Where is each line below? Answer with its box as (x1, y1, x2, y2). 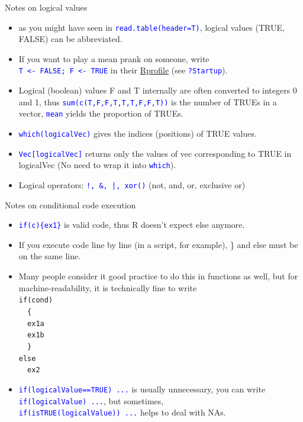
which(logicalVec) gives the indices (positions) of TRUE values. (18, 127, 257, 139)
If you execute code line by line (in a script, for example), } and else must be (18, 238, 298, 250)
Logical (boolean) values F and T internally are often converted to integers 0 (18, 84, 297, 96)
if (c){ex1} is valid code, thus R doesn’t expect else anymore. (18, 218, 245, 231)
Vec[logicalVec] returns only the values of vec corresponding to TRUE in (18, 147, 292, 159)
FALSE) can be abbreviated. (18, 33, 123, 45)
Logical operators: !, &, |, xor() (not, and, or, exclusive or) (18, 178, 246, 191)
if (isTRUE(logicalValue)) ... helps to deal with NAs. (18, 406, 226, 418)
